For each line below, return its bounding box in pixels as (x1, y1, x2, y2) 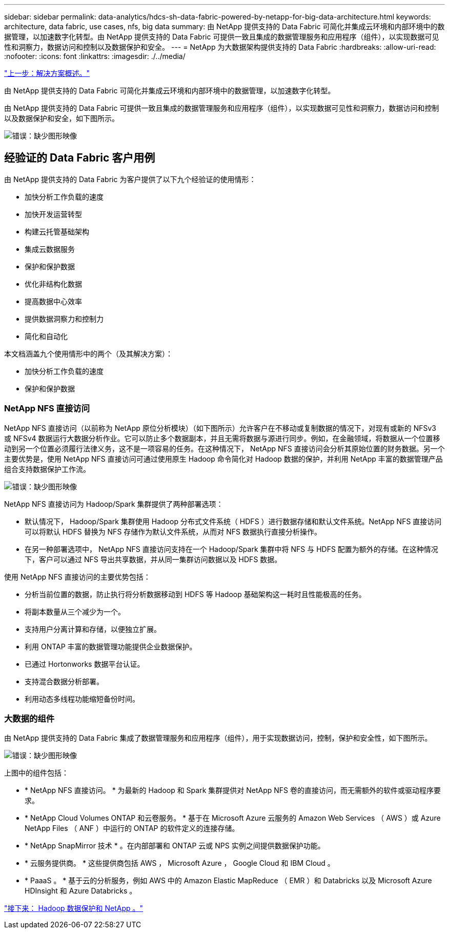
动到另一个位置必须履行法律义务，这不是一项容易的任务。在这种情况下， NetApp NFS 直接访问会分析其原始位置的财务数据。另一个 (4, 444, 445, 453)
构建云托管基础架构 (25, 227, 89, 236)
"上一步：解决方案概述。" (4, 69, 90, 77)
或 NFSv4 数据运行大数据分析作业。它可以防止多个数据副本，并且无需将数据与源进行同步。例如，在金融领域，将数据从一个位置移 (4, 433, 440, 443)
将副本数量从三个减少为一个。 (25, 607, 125, 616)
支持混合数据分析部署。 (25, 677, 104, 686)
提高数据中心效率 (25, 296, 82, 306)
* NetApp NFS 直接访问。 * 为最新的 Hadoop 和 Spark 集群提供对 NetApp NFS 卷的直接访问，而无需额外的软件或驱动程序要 (25, 786, 441, 795)
